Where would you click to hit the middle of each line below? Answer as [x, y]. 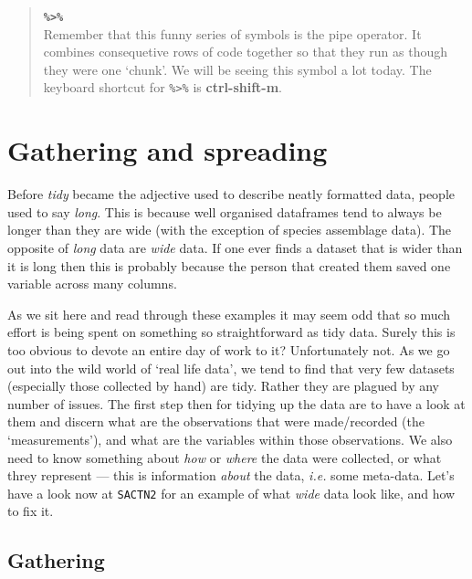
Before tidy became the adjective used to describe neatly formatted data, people [231, 194]
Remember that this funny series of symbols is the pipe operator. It [232, 33]
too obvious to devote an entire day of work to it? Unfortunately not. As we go [229, 349]
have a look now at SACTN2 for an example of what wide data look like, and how [231, 493]
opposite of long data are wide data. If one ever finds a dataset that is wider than [235, 247]
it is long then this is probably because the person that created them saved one [229, 265]
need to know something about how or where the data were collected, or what [225, 457]
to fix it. [31, 511]
